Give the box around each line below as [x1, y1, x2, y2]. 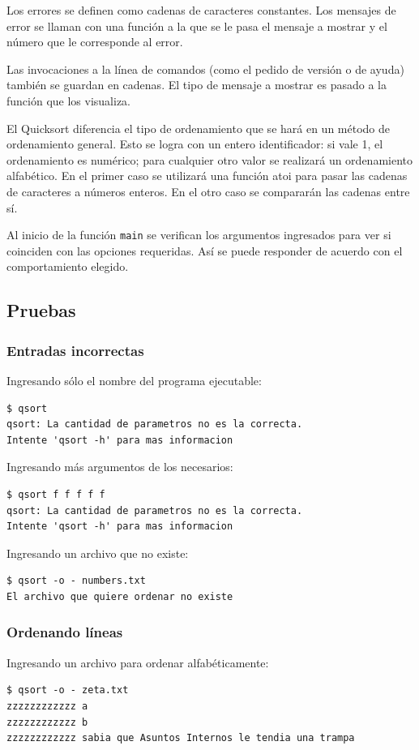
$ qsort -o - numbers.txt [6, 575, 146, 587]
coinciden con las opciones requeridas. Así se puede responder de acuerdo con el [6, 242, 403, 259]
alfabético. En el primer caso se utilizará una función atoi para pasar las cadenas [6, 167, 408, 184]
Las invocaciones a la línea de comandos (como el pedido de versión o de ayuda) [6, 60, 404, 77]
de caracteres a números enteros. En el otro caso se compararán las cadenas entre [6, 182, 410, 199]
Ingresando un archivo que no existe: [6, 544, 189, 561]
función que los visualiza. [6, 92, 131, 109]
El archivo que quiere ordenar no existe [6, 590, 233, 602]
